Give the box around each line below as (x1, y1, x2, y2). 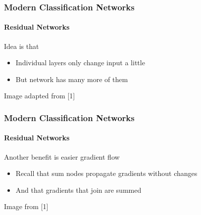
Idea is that (4, 41, 39, 51)
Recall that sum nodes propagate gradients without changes (15, 168, 198, 178)
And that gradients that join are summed (15, 184, 142, 195)
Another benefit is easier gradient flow (4, 151, 120, 162)
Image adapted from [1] (4, 90, 75, 101)
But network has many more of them (15, 74, 128, 84)
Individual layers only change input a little (15, 57, 145, 68)
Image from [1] (4, 201, 49, 212)
